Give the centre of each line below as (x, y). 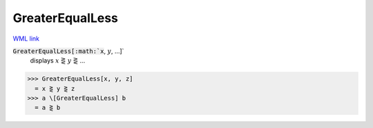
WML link (26, 39)
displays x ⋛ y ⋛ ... (58, 61)
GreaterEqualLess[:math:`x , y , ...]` (68, 51)
